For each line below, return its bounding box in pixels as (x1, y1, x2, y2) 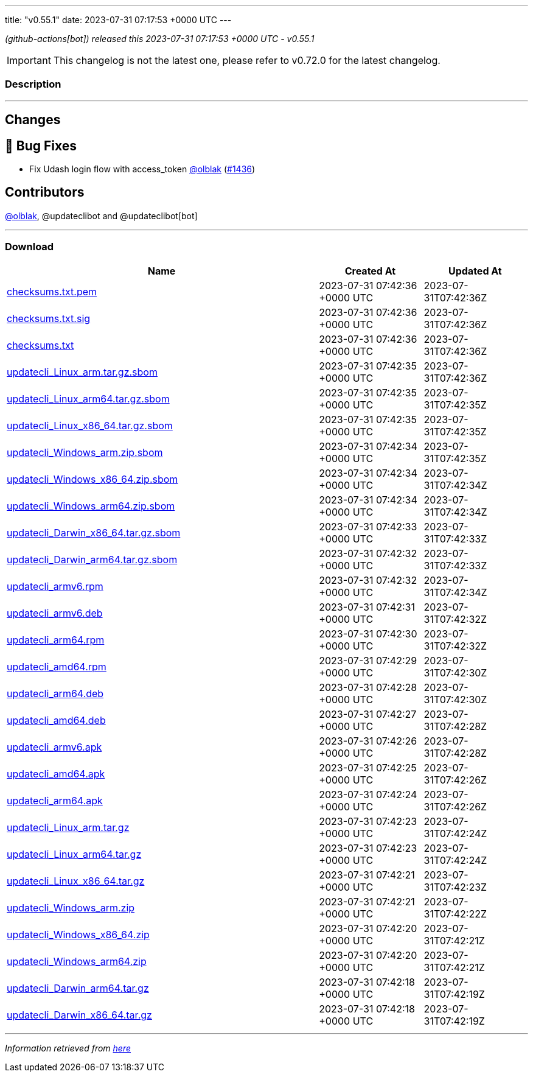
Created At (344, 264, 396, 277)
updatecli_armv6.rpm (7, 580, 103, 592)
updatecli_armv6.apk (7, 740, 102, 753)
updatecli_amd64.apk (7, 767, 105, 780)
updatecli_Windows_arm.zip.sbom (7, 446, 163, 458)
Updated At (448, 264, 502, 277)
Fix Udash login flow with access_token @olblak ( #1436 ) (29, 164, 256, 175)
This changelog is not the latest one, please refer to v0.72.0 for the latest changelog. (53, 54, 441, 66)
